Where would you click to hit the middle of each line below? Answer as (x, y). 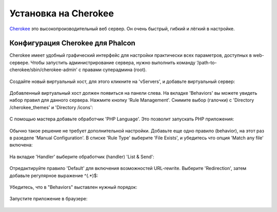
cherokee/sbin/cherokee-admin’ (44, 70)
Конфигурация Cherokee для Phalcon (72, 43)
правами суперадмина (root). (115, 70)
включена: (21, 145)
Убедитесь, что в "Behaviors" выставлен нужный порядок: (73, 187)
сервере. (19, 62)
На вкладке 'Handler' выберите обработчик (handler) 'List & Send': (82, 157)
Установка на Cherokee (62, 13)
